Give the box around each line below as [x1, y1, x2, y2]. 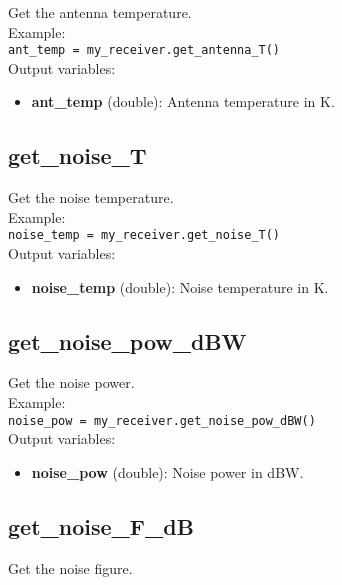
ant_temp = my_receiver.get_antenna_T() [8, 43, 281, 58]
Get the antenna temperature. [8, 2, 192, 22]
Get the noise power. [8, 372, 135, 393]
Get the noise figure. [8, 557, 133, 578]
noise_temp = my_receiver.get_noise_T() [8, 228, 281, 243]
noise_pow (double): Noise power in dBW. [31, 461, 304, 482]
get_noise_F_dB [8, 510, 194, 541]
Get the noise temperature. [8, 187, 174, 208]
